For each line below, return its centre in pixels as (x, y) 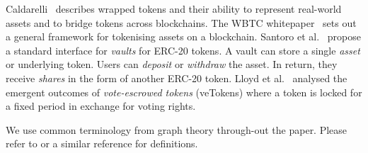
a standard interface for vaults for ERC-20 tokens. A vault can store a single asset (183, 50)
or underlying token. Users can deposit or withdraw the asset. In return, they (172, 64)
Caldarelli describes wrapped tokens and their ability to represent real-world (174, 8)
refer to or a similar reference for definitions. (102, 143)
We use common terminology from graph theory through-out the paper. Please (177, 129)
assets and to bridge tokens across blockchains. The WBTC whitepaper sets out (181, 22)
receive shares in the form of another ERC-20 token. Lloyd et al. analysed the (177, 78)
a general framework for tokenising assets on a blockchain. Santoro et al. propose (183, 36)
